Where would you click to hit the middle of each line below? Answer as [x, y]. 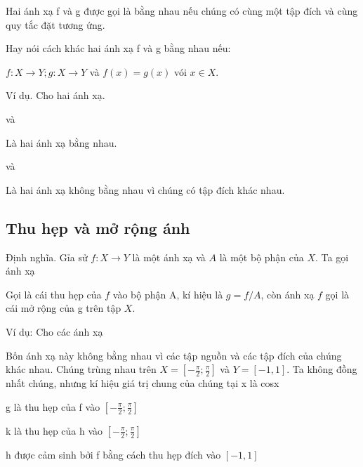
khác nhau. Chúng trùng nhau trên [81, 369]
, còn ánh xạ [288, 294]
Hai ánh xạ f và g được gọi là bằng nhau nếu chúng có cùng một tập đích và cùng [182, 11]
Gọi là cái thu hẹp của [54, 294]
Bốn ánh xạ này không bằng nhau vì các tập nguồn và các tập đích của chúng [174, 355]
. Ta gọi [332, 257]
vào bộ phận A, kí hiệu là [168, 294]
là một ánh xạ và [169, 257]
